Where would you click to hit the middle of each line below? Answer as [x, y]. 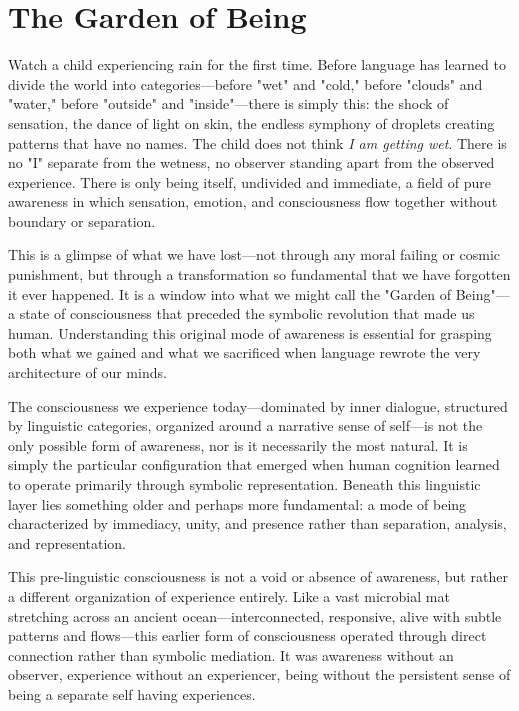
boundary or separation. [82, 220]
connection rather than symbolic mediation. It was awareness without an [231, 654]
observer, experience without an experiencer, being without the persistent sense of [259, 674]
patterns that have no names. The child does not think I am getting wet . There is [257, 142]
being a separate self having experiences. [132, 693]
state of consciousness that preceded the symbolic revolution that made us [247, 313]
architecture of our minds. [87, 372]
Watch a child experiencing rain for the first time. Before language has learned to [257, 64]
